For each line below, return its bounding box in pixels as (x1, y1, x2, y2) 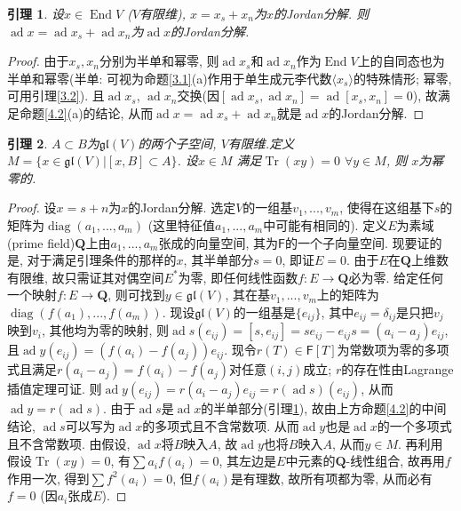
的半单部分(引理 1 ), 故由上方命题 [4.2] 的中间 (201, 399, 447, 418)
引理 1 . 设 (7, 4, 64, 22)
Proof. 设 (7, 198, 57, 217)
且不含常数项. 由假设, (7, 434, 131, 452)
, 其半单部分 (183, 251, 254, 269)
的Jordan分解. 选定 (128, 198, 236, 217)
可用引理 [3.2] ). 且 (7, 86, 105, 105)
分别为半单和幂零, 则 (99, 52, 219, 70)
